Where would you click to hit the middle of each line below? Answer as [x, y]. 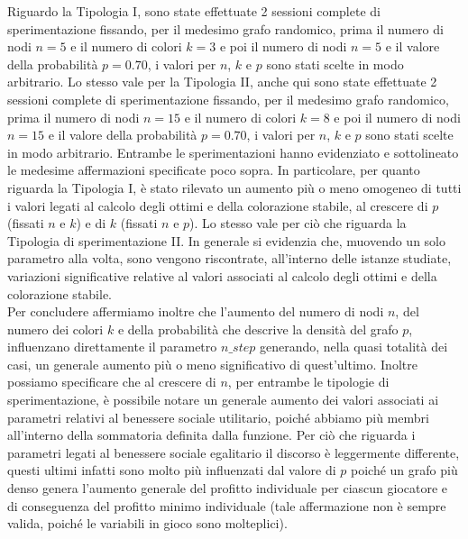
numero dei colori [55, 329]
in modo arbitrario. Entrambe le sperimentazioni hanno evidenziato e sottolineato [233, 152]
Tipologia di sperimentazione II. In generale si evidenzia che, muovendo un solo [227, 240]
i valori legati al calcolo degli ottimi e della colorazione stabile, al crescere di [218, 205]
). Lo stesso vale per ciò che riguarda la [298, 223]
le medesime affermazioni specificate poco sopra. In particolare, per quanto [214, 170]
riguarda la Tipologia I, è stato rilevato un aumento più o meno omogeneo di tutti [234, 187]
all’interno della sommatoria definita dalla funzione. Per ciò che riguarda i [211, 435]
